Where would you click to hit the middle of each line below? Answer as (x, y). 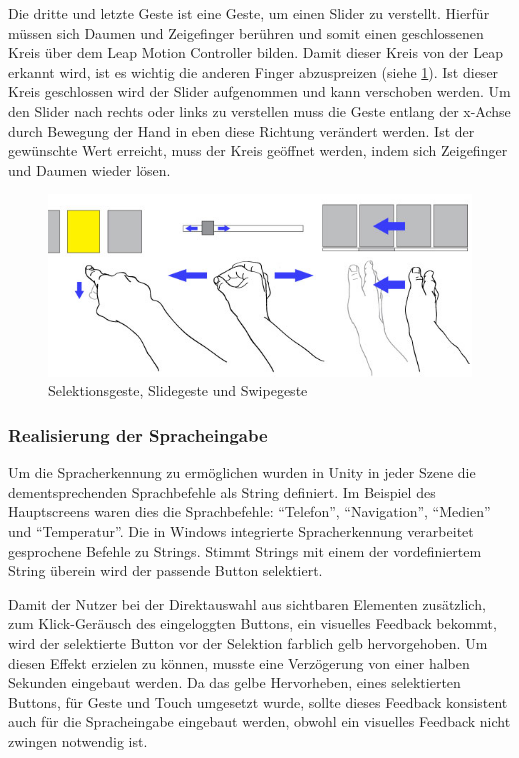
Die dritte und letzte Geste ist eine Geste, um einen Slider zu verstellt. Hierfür (249, 13)
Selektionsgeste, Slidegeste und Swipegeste (178, 390)
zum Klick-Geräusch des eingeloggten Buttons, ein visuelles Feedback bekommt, (252, 623)
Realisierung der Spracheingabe (138, 434)
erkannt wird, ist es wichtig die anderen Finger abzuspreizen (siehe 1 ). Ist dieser (253, 71)
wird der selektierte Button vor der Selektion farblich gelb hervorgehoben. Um (248, 642)
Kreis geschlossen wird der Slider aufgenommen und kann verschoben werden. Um (259, 91)
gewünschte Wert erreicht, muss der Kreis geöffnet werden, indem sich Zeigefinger (258, 150)
